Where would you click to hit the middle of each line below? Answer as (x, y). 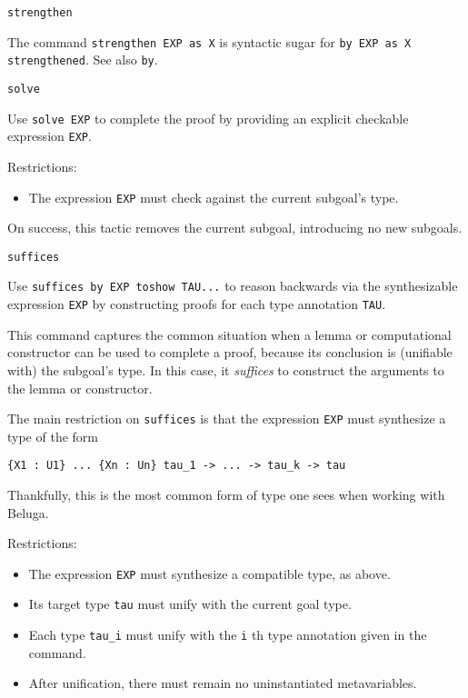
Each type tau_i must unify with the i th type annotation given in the (228, 635)
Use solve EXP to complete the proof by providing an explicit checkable (208, 118)
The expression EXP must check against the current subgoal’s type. (214, 197)
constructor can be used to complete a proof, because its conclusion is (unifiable (230, 352)
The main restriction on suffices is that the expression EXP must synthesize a (227, 419)
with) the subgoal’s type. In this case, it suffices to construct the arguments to (226, 369)
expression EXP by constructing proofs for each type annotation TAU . (197, 304)
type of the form (53, 436)
